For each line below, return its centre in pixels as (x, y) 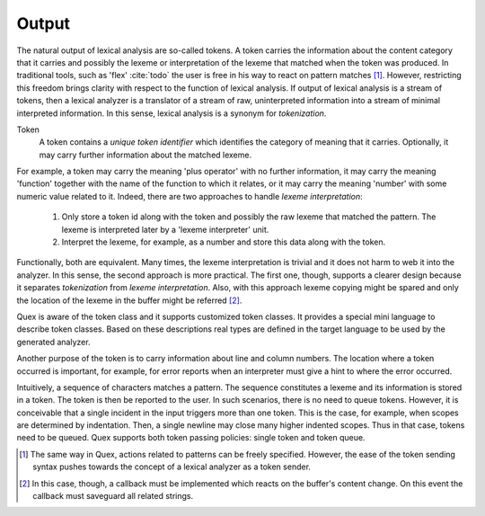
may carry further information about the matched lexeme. (145, 155)
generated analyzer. (53, 342)
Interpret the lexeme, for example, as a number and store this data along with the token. (224, 242)
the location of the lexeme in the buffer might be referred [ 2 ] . (129, 300)
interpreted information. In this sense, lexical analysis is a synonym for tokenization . (172, 113)
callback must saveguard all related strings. (113, 496)
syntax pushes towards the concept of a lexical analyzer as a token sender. (172, 467)
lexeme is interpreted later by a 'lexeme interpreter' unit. (165, 229)
